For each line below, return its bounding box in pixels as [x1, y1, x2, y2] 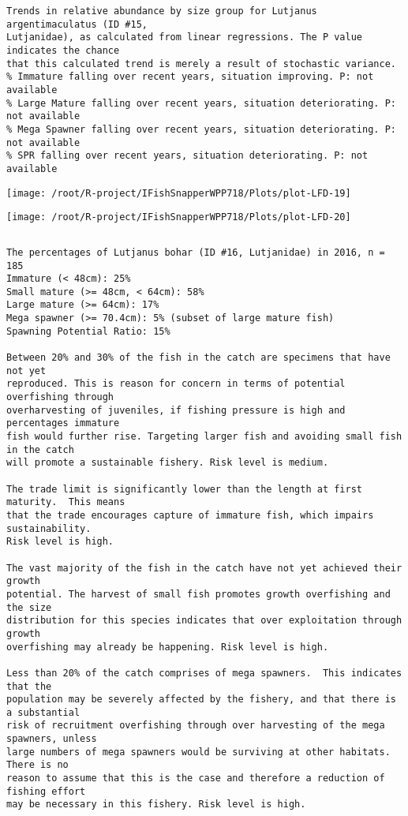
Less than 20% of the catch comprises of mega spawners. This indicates [6, 667, 402, 679]
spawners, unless [6, 733, 97, 745]
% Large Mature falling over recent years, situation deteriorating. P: [6, 97, 396, 109]
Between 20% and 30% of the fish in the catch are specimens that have [6, 352, 391, 364]
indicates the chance [6, 44, 120, 56]
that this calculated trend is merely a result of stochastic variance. [6, 58, 396, 69]
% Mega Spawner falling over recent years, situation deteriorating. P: [6, 123, 396, 135]
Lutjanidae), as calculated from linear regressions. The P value [6, 32, 363, 43]
